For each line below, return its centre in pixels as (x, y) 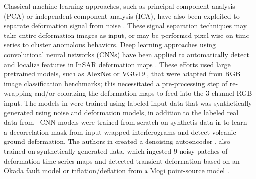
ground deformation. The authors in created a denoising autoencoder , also (117, 141)
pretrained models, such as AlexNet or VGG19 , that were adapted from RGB (122, 74)
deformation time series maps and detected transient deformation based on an (122, 161)
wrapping (18, 93)
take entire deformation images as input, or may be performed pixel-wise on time (127, 35)
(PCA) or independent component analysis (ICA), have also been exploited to (122, 16)
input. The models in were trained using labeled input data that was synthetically (128, 102)
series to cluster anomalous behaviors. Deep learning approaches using (110, 45)
